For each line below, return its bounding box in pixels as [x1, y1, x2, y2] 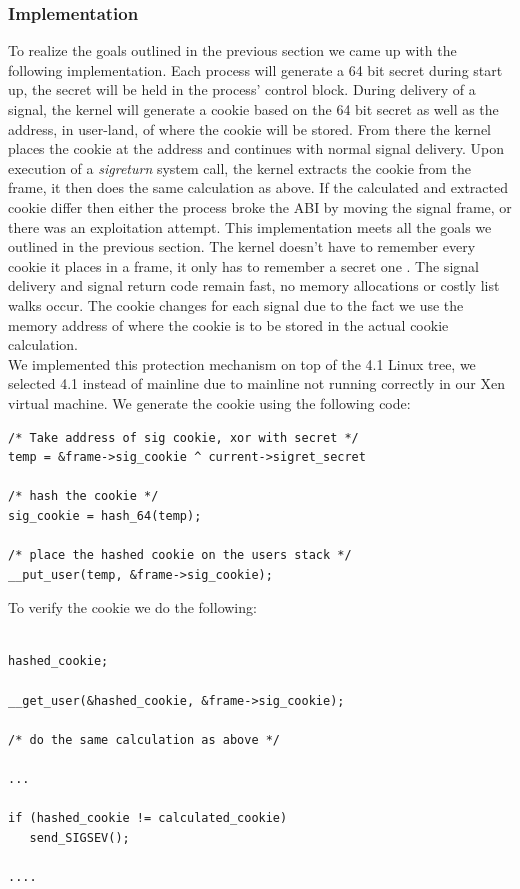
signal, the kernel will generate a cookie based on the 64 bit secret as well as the [8, 99, 499, 119]
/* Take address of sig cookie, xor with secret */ [8, 430, 359, 445]
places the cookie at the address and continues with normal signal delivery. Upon [8, 138, 504, 159]
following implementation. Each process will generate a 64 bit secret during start [8, 59, 503, 80]
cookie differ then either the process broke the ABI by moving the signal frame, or [8, 196, 512, 217]
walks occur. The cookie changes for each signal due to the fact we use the [8, 294, 464, 315]
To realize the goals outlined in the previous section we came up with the [8, 40, 457, 61]
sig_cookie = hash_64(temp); [8, 508, 202, 523]
